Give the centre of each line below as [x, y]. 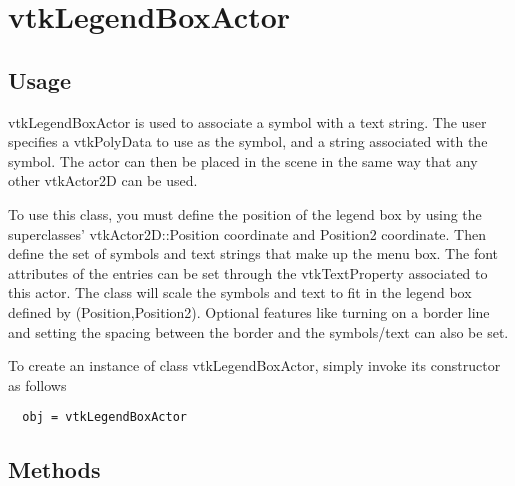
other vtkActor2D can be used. [103, 180]
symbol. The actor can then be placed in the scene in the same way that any [243, 160]
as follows [37, 384]
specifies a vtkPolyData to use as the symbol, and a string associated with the [248, 141]
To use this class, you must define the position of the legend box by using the [245, 213]
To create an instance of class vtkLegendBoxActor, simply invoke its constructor [254, 365]
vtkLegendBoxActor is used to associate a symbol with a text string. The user [247, 121]
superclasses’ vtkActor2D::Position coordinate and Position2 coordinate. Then [247, 233]
